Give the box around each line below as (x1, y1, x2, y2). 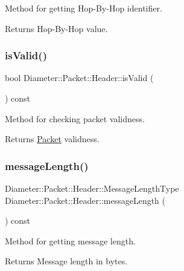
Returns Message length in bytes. (5, 255, 128, 267)
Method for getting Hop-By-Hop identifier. (5, 2, 162, 14)
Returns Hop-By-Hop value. (5, 22, 108, 34)
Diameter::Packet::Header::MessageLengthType (5, 182, 179, 194)
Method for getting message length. (5, 234, 136, 247)
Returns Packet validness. (5, 132, 100, 145)
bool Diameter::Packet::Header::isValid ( (5, 71, 154, 84)
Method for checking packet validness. (5, 112, 145, 125)
